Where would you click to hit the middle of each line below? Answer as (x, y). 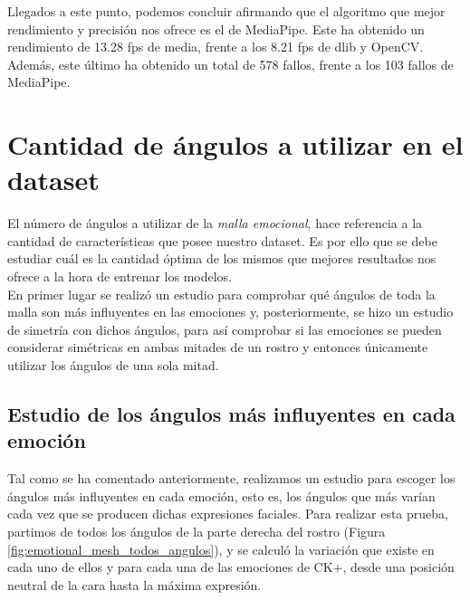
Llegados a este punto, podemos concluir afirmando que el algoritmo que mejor (226, 11)
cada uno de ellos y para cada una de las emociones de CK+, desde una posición (231, 567)
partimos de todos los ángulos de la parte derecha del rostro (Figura (197, 531)
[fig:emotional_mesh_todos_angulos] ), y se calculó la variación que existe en (221, 549)
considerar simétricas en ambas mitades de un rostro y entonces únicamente (218, 347)
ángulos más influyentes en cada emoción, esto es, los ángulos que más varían (221, 495)
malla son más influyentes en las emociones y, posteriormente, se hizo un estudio (230, 312)
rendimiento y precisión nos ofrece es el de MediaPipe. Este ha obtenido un (216, 29)
